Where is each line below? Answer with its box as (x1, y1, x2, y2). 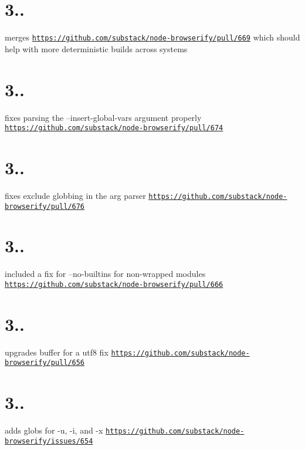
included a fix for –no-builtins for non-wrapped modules (5, 268, 206, 280)
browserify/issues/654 (5, 437, 93, 445)
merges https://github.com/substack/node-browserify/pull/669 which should (5, 31, 300, 43)
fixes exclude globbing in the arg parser (5, 189, 146, 201)
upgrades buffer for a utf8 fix (5, 346, 109, 358)
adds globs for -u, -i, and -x (5, 424, 103, 437)
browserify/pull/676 (5, 202, 85, 211)
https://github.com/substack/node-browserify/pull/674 (5, 124, 223, 133)
